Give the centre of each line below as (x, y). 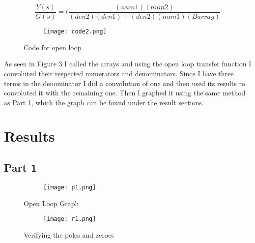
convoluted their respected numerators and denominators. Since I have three (119, 73)
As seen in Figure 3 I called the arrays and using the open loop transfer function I (128, 64)
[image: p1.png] (70, 187)
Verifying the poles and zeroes (69, 234)
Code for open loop (53, 47)
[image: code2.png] (75, 32)
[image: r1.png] (70, 219)
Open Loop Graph (51, 203)
